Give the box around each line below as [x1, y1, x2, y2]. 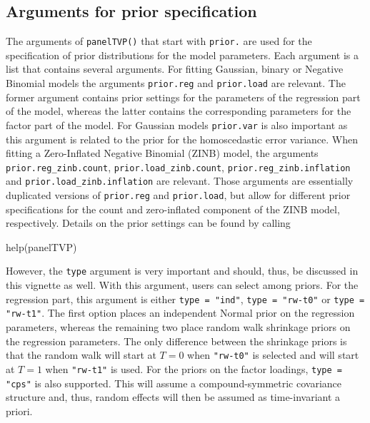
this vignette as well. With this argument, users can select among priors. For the [6, 277, 359, 292]
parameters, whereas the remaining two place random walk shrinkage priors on [6, 320, 351, 335]
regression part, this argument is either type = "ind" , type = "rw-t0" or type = [6, 291, 365, 306]
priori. [6, 403, 33, 418]
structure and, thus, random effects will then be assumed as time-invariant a [6, 389, 341, 404]
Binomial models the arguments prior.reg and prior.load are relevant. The [6, 76, 346, 91]
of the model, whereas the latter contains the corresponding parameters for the [6, 103, 351, 118]
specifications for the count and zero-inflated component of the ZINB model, [6, 201, 340, 216]
